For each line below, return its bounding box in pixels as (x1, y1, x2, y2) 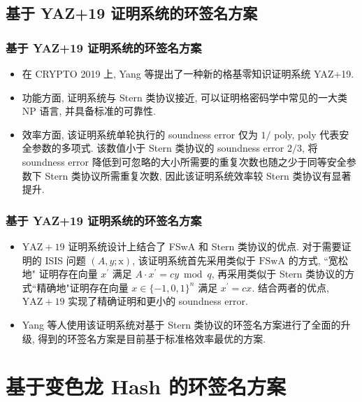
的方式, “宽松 (288, 252, 348, 267)
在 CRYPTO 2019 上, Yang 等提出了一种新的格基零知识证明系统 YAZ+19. (22, 66, 354, 80)
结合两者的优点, (257, 280, 329, 294)
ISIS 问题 (45, 252, 86, 267)
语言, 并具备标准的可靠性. (39, 103, 156, 118)
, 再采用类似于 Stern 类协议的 (211, 266, 345, 281)
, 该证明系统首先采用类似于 (132, 252, 256, 267)
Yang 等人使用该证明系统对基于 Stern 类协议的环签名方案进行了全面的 (22, 317, 341, 331)
